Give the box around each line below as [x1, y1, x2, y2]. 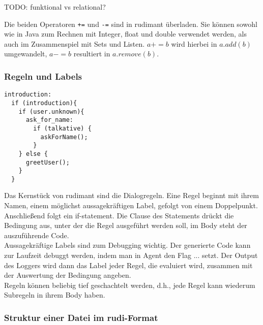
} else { [18, 150, 48, 157]
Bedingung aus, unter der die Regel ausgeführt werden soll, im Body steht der [4, 220, 247, 231]
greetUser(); [25, 158, 70, 166]
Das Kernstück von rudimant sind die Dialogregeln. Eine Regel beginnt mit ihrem [4, 190, 259, 201]
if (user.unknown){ [18, 108, 84, 115]
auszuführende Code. [4, 230, 69, 240]
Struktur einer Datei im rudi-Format [4, 311, 158, 323]
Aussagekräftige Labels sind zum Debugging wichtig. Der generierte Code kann [4, 240, 251, 250]
